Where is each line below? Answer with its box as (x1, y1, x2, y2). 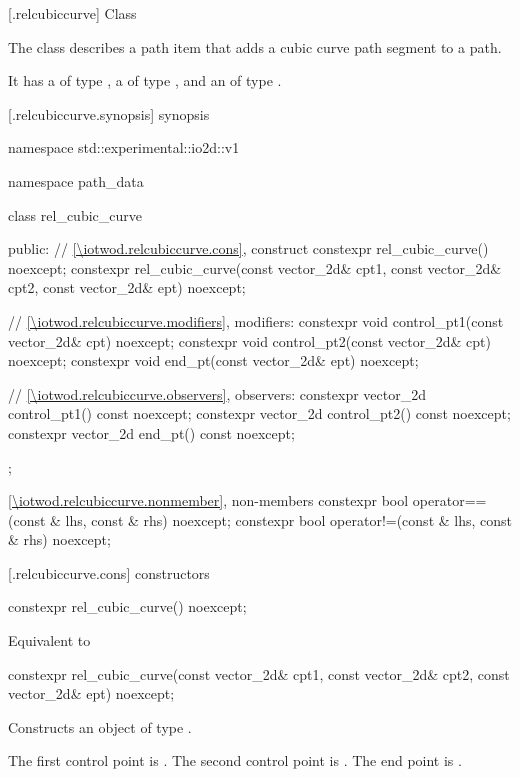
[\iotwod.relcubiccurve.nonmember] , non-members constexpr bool (8, 490, 409, 511)
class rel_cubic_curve (8, 204, 142, 225)
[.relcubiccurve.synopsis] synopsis (8, 103, 210, 124)
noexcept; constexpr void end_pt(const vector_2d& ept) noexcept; (8, 350, 419, 371)
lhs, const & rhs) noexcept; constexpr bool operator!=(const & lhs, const (65, 509, 512, 530)
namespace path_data (8, 170, 144, 191)
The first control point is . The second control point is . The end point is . (8, 750, 462, 771)
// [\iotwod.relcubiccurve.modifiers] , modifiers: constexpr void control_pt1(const (8, 310, 504, 331)
